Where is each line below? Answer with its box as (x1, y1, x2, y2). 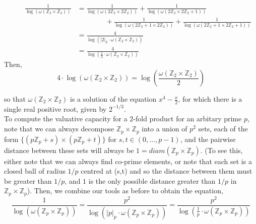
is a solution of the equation (70, 94, 157, 104)
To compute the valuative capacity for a (4, 113, 127, 124)
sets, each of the (198, 123, 248, 134)
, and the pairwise (180, 133, 236, 144)
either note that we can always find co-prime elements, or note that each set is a (4, 156, 252, 166)
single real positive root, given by (4, 103, 107, 114)
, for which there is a (178, 94, 242, 104)
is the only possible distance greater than (88, 175, 216, 186)
